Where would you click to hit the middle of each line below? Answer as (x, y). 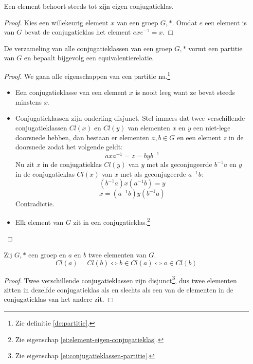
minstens (28, 101)
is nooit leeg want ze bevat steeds (185, 92)
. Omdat (185, 22)
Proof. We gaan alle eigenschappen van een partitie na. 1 (87, 75)
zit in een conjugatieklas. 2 (112, 221)
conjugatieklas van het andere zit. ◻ (59, 299)
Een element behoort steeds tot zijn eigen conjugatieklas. (89, 6)
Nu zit (25, 164)
